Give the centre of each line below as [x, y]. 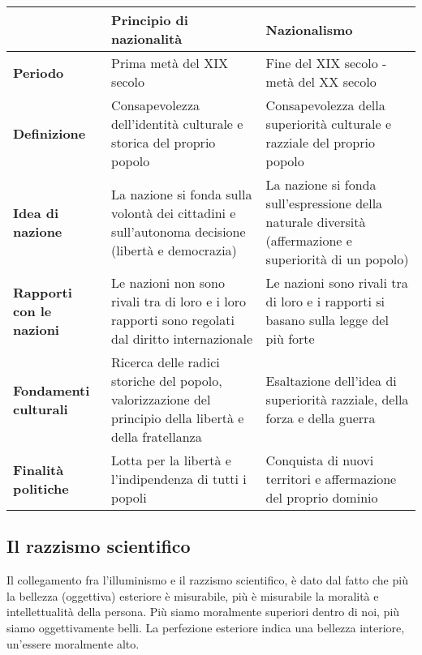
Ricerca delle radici [166, 362]
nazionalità [147, 39]
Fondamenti [52, 390]
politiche [41, 488]
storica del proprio [164, 142]
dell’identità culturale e [177, 124]
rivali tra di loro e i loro [179, 301]
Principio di [150, 20]
